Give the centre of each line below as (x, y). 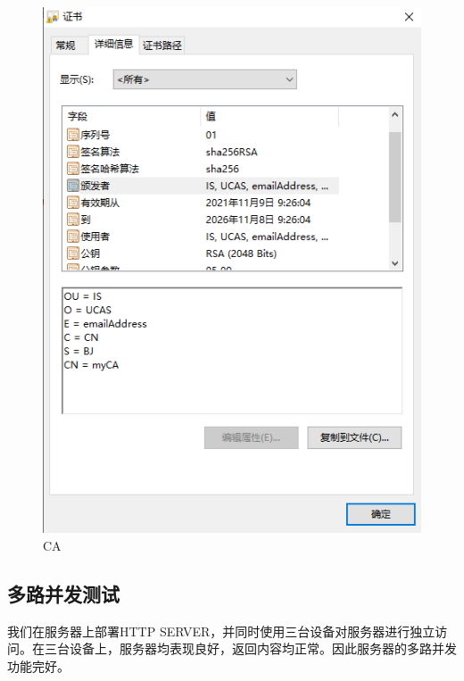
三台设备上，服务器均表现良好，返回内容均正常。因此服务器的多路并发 (250, 648)
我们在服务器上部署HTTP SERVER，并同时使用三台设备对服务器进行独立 (221, 631)
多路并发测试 (63, 594)
